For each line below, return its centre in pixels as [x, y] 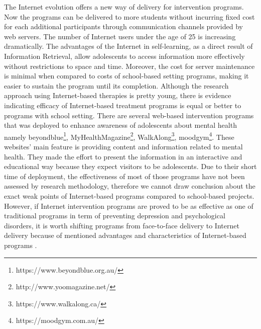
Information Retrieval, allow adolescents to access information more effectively [124, 56]
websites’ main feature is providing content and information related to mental [123, 146]
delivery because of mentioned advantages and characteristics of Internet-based [125, 235]
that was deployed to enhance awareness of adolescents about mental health [120, 125]
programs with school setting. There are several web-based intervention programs [129, 115]
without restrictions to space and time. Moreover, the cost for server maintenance [129, 66]
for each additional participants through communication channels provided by [123, 26]
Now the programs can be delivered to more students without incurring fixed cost [129, 16]
